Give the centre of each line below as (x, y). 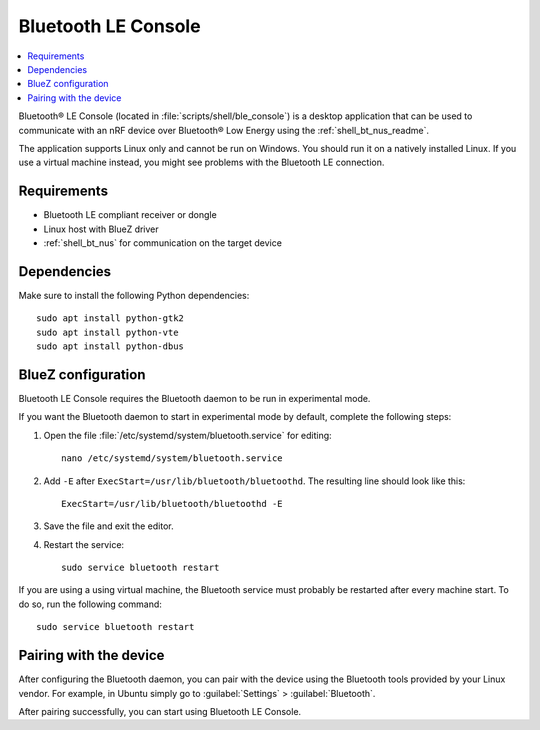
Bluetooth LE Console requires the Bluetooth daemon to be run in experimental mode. (194, 398)
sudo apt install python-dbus (110, 346)
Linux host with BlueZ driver (101, 229)
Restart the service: (84, 544)
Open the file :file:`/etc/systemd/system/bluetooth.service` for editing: (187, 435)
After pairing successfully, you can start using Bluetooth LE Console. (160, 711)
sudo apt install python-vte (107, 332)
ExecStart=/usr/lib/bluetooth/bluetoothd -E (172, 503)
